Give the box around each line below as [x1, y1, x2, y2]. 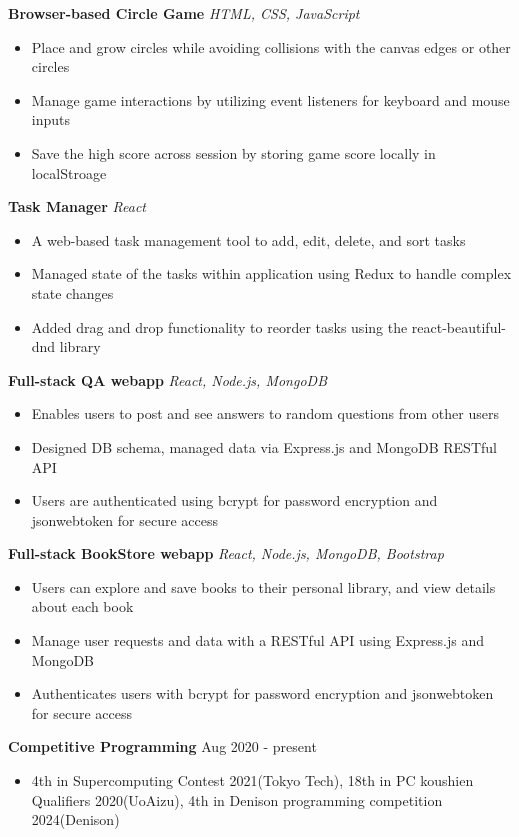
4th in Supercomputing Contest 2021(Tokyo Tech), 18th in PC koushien [31, 770, 474, 791]
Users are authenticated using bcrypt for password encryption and [31, 490, 438, 511]
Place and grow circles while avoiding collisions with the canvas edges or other [31, 36, 511, 57]
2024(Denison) [31, 809, 120, 830]
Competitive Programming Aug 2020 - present [8, 736, 317, 757]
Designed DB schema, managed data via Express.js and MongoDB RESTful [31, 436, 497, 457]
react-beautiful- [411, 316, 506, 337]
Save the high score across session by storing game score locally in [31, 142, 436, 163]
